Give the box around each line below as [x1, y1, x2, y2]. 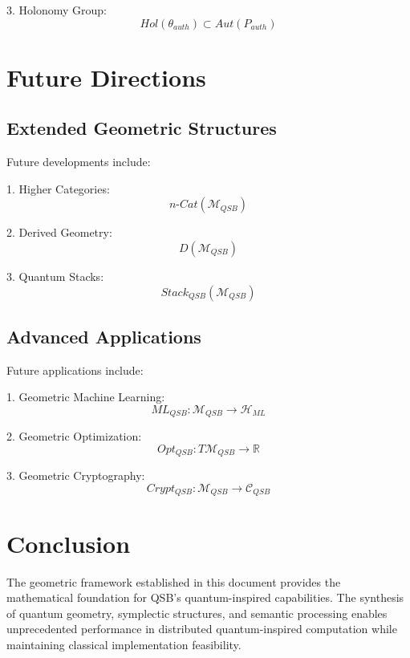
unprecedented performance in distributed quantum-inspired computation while [6, 620, 397, 637]
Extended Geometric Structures [6, 116, 277, 140]
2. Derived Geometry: [6, 224, 112, 241]
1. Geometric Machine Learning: [6, 388, 165, 405]
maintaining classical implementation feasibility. [6, 636, 242, 652]
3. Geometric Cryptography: [6, 467, 145, 484]
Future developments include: [6, 153, 151, 170]
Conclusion [6, 526, 131, 559]
